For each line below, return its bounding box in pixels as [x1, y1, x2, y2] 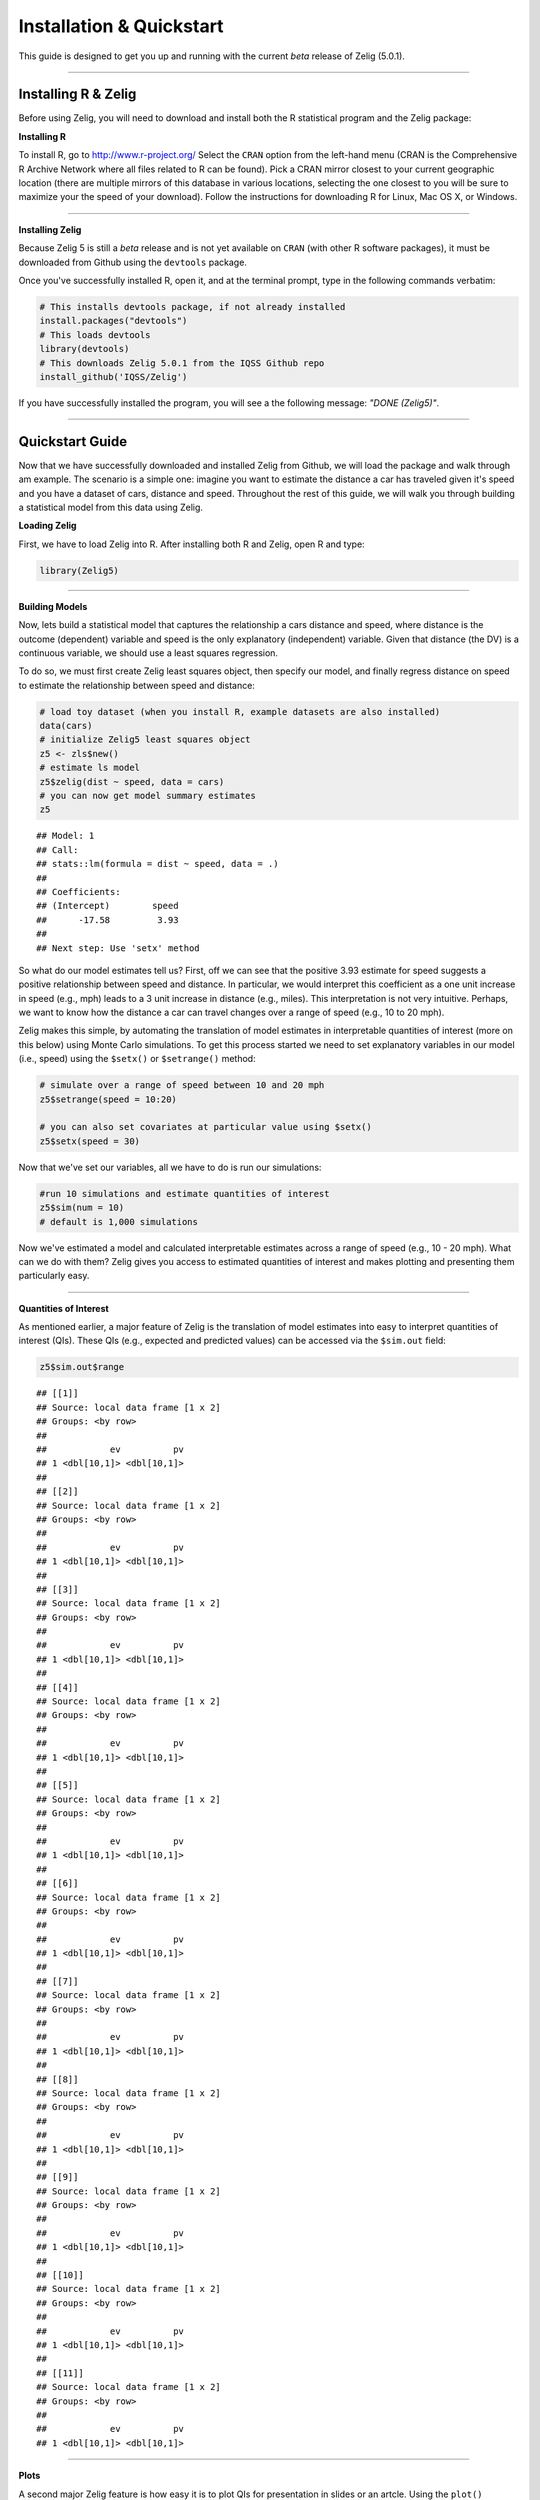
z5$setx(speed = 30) [39, 1135, 140, 1147]
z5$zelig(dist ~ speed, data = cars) [39, 776, 225, 787]
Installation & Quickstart [18, 15, 224, 37]
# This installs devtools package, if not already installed [39, 301, 346, 312]
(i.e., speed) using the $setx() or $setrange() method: [18, 1053, 256, 1065]
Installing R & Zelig [18, 86, 137, 103]
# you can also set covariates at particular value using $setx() [39, 1121, 372, 1133]
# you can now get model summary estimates [39, 790, 257, 801]
